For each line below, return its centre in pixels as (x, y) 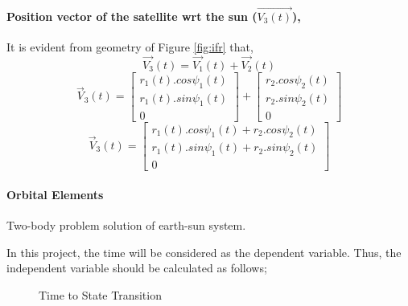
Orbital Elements (55, 194)
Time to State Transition (100, 294)
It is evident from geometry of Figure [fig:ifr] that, (130, 47)
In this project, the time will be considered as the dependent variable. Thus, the (204, 252)
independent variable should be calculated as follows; (137, 268)
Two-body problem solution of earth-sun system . (126, 225)
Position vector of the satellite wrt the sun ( (132, 16)
